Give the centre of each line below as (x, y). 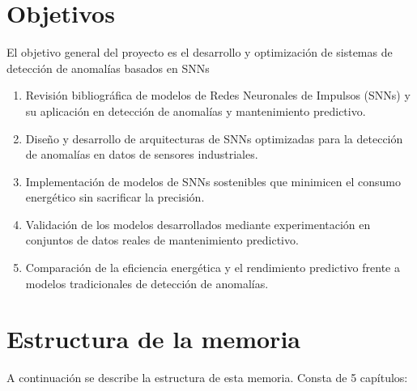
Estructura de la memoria (153, 339)
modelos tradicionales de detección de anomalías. (147, 283)
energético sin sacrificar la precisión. (115, 197)
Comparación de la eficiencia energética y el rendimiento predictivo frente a (213, 268)
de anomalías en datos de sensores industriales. (142, 154)
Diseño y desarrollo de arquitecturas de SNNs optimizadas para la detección (214, 138)
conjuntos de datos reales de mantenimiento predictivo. (162, 240)
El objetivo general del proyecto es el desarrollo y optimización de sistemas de (200, 52)
